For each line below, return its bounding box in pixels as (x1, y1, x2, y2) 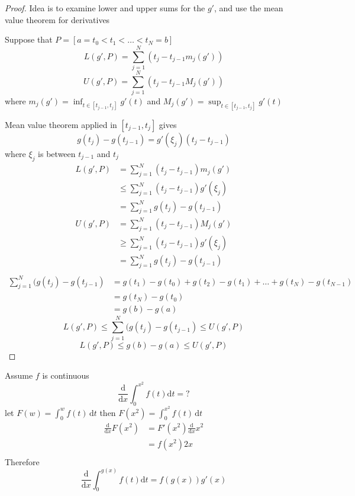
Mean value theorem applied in (5, 118, 117, 130)
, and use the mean (214, 2, 283, 14)
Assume (5, 369, 33, 382)
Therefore (5, 455, 40, 468)
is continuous (42, 369, 89, 382)
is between (38, 147, 76, 159)
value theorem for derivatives (5, 13, 110, 25)
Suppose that (5, 33, 53, 46)
